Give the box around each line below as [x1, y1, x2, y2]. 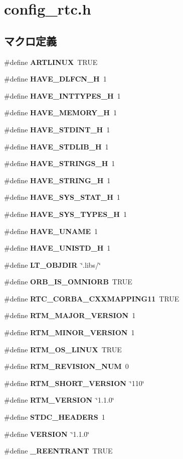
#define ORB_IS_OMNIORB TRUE [4, 276, 132, 287]
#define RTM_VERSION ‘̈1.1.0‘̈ [4, 395, 114, 405]
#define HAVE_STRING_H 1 [4, 175, 111, 185]
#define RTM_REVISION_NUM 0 [4, 361, 129, 371]
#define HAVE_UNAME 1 [4, 225, 98, 236]
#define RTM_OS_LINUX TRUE [4, 344, 122, 354]
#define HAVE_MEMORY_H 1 [4, 107, 117, 118]
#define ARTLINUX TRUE [4, 56, 98, 67]
